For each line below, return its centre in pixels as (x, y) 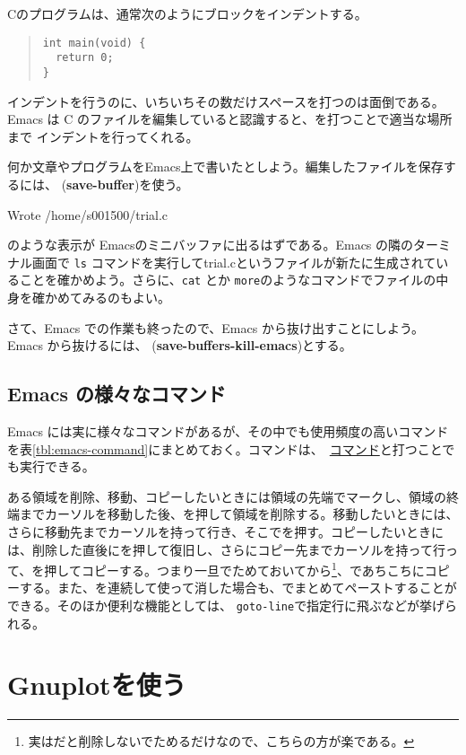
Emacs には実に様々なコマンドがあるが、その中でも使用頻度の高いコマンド (228, 431)
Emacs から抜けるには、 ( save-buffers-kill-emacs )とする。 (180, 345)
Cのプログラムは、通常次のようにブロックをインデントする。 (187, 13)
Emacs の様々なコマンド (117, 394)
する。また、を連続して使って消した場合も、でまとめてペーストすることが (238, 588)
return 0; (85, 58)
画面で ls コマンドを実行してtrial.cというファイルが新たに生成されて (234, 262)
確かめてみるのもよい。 (101, 298)
